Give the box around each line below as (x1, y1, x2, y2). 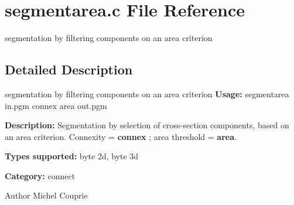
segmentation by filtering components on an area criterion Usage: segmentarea (5, 87, 289, 100)
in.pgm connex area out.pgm (5, 99, 107, 111)
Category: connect (5, 169, 76, 182)
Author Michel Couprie (5, 189, 88, 201)
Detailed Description (5, 60, 133, 78)
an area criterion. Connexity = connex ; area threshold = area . (5, 130, 237, 142)
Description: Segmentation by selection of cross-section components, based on (5, 119, 289, 131)
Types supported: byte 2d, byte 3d (5, 150, 139, 162)
